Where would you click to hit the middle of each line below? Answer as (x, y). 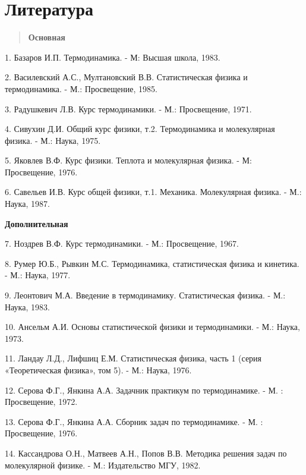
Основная (47, 37)
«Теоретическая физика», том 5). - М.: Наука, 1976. (98, 370)
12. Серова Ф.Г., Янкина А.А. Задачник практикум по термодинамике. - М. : (144, 390)
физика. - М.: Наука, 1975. (53, 140)
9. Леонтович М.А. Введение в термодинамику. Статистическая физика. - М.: (145, 295)
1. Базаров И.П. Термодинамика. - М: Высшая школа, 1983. (113, 57)
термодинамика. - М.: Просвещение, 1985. (81, 88)
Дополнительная (37, 223)
